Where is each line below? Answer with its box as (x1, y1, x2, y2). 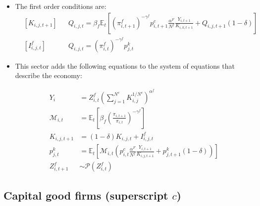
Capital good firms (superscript (3, 187, 168, 203)
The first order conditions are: (15, 1, 106, 11)
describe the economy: (15, 70, 82, 81)
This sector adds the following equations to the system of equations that (15, 60, 235, 71)
